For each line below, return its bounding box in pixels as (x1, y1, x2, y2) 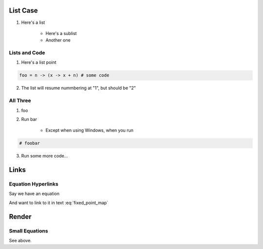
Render (9, 212, 32, 221)
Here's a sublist (45, 30, 77, 36)
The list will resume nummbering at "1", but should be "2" (21, 85, 136, 91)
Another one (45, 37, 71, 43)
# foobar (19, 140, 40, 146)
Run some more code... (21, 153, 68, 159)
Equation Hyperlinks (9, 181, 58, 188)
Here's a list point (21, 59, 56, 65)
